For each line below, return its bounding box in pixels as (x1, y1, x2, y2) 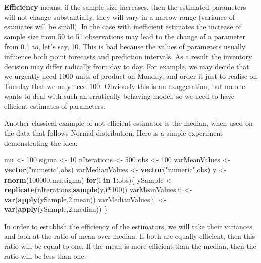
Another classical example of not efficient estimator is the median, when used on (4, 117, 253, 128)
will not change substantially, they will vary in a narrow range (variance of (4, 11, 235, 22)
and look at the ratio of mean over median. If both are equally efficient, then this (4, 231, 255, 241)
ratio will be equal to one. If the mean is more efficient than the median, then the (4, 241, 256, 251)
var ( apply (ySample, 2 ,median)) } (4, 204, 108, 214)
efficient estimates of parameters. (4, 100, 106, 111)
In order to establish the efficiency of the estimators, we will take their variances (4, 221, 252, 231)
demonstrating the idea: (4, 137, 78, 148)
